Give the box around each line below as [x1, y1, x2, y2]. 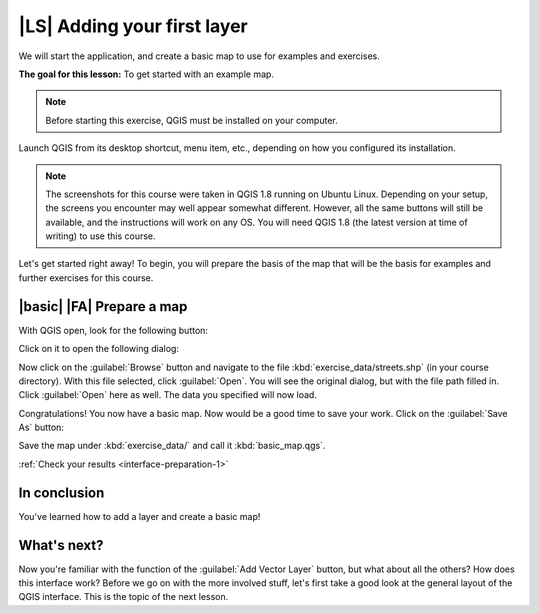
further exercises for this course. [18, 271, 154, 284]
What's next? [18, 536, 104, 554]
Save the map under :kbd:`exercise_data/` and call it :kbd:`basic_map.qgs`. [18, 440, 326, 452]
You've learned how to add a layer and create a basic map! [18, 510, 261, 522]
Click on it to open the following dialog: [18, 343, 180, 355]
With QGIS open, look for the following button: [18, 324, 209, 336]
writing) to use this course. [45, 230, 156, 242]
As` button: [18, 421, 65, 434]
